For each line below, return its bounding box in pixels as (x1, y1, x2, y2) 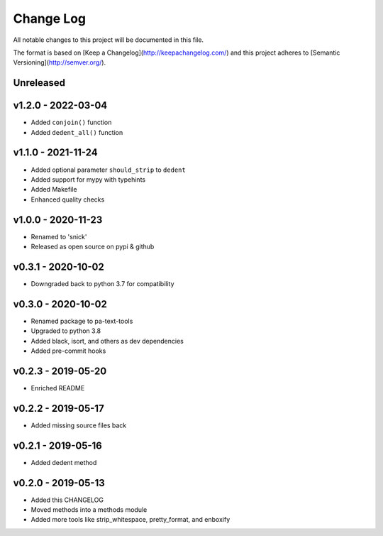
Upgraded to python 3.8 (30, 327, 101, 335)
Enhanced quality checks (30, 195, 105, 204)
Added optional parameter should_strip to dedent (30, 165, 186, 174)
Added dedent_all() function (30, 128, 123, 136)
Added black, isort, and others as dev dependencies (30, 337, 184, 345)
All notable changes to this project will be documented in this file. (13, 35, 204, 44)
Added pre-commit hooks (30, 346, 106, 355)
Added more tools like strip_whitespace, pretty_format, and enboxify (30, 515, 231, 524)
